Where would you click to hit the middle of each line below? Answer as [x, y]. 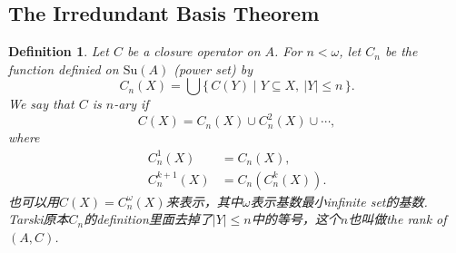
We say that [41, 104]
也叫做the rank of [397, 219]
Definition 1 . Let [59, 51]
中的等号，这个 [296, 219]
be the [401, 51]
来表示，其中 [204, 201]
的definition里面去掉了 [148, 219]
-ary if [131, 104]
